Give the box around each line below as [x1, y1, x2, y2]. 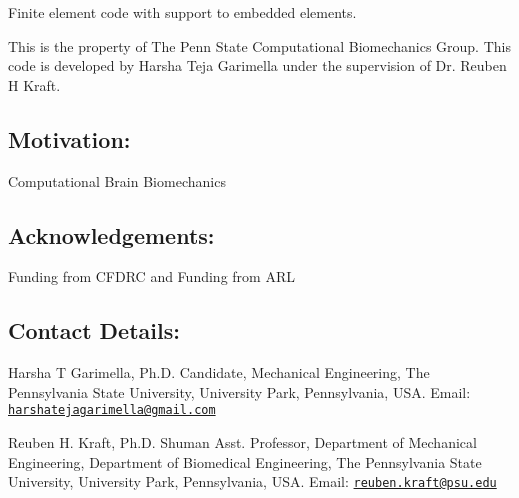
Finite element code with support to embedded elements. [8, 2, 357, 22]
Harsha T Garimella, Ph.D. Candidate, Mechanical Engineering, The [8, 362, 430, 383]
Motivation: [8, 123, 131, 154]
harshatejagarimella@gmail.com [8, 403, 216, 418]
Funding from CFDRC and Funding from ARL [8, 266, 295, 287]
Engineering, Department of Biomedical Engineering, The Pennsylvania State [8, 451, 482, 472]
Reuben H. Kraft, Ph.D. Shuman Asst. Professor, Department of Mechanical [8, 432, 477, 453]
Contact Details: [8, 315, 180, 346]
